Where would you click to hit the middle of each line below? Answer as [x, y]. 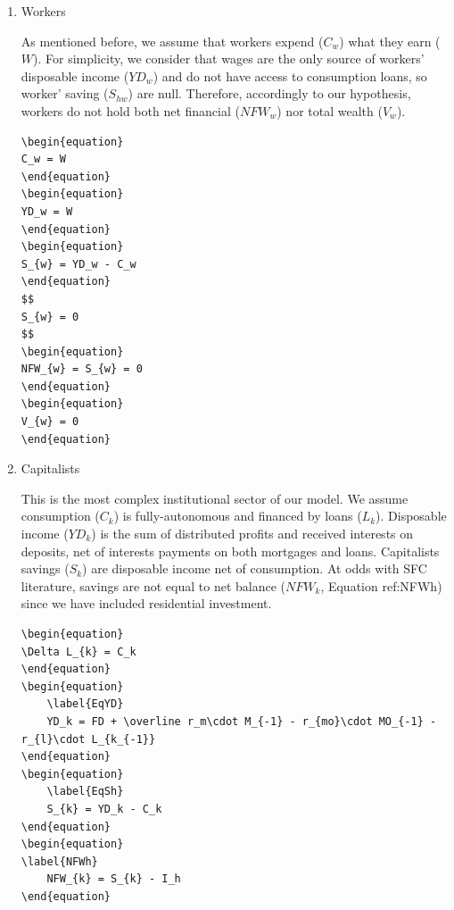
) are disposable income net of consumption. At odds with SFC [255, 568]
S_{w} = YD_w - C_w [78, 264]
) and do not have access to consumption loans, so [290, 75]
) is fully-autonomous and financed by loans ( [238, 516]
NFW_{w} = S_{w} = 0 [82, 369]
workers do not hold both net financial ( [130, 110]
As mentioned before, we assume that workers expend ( [172, 41]
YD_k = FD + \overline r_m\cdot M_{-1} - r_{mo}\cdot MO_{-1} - [242, 721]
